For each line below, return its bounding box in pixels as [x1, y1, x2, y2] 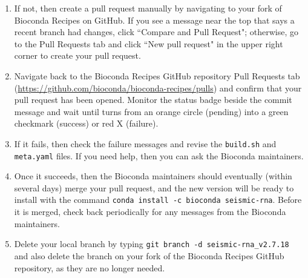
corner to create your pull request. [14, 49, 141, 62]
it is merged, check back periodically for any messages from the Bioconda [14, 205, 286, 218]
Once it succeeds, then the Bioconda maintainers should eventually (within [14, 170, 292, 182]
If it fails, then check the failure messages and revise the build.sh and [14, 137, 277, 150]
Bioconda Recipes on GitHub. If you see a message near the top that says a [14, 13, 295, 26]
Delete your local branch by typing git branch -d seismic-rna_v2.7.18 [14, 237, 289, 250]
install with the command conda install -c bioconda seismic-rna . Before [14, 193, 302, 206]
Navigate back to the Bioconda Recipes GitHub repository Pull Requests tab [14, 69, 300, 82]
